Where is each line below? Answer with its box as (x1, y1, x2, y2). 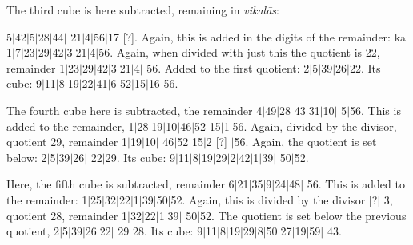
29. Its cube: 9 (105, 148, 175, 165)
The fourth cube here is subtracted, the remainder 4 (6, 101, 263, 118)
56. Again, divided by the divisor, (232, 117, 397, 134)
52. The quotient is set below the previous (200, 207, 407, 223)
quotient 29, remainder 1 (6, 133, 127, 150)
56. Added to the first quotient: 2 (146, 59, 310, 76)
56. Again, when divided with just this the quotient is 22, (98, 44, 380, 61)
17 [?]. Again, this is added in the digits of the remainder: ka (107, 28, 407, 45)
